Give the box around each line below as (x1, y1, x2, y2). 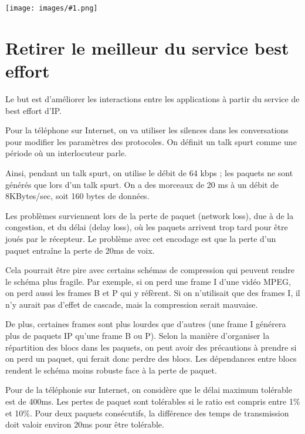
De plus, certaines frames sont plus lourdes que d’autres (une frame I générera (5, 318, 286, 330)
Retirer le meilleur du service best (5, 35, 289, 59)
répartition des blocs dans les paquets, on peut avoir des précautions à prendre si (5, 341, 297, 353)
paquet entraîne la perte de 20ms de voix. (5, 244, 155, 256)
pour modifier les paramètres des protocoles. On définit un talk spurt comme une (5, 135, 297, 147)
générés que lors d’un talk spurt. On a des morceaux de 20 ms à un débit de (5, 178, 279, 190)
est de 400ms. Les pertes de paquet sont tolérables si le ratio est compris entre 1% (5, 395, 300, 408)
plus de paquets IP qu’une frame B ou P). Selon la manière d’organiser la (5, 329, 270, 342)
